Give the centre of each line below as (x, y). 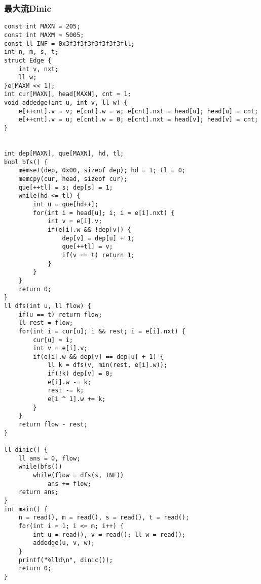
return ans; (39, 492)
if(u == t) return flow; (60, 314)
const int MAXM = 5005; (44, 35)
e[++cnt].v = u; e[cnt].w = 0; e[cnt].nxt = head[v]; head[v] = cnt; (138, 120)
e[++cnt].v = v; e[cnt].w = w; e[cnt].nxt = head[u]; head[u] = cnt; (138, 111)
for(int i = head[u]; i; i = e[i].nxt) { (104, 213)
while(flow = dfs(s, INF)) (79, 475)
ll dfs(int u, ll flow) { (48, 306)
